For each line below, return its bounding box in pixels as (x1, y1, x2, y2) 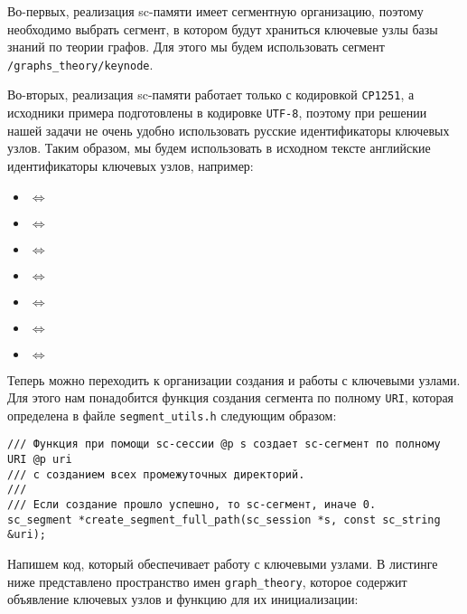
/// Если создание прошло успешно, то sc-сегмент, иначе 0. (7, 498, 377, 512)
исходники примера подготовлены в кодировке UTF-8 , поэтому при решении (7, 103, 427, 122)
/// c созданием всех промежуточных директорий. (7, 468, 305, 481)
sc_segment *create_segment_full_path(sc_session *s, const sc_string (7, 513, 441, 526)
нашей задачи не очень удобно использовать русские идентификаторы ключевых (7, 120, 450, 139)
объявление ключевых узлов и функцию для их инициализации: (7, 590, 359, 609)
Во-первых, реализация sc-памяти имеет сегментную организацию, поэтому (7, 2, 424, 20)
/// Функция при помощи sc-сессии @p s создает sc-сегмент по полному (7, 438, 441, 451)
